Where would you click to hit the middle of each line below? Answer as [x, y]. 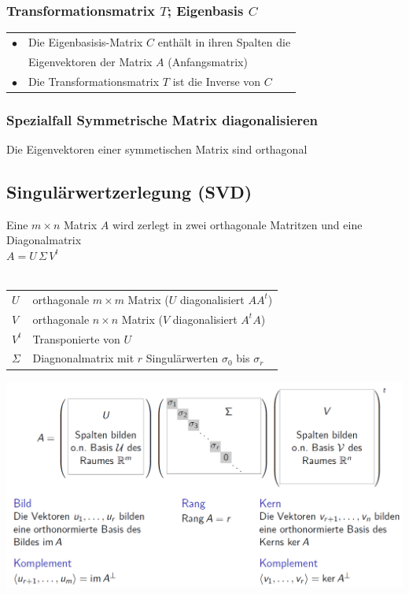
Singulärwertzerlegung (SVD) [129, 191]
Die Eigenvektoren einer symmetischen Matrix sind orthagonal [157, 148]
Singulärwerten [182, 358]
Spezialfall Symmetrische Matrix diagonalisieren [162, 119]
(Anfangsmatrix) [208, 61]
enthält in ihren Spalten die [224, 41]
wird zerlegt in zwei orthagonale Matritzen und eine [237, 224]
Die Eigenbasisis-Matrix [86, 41]
